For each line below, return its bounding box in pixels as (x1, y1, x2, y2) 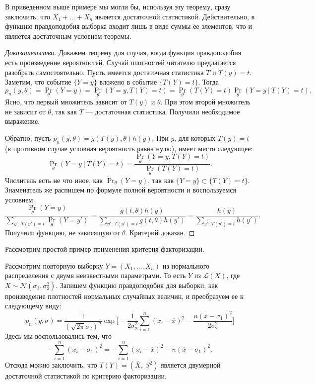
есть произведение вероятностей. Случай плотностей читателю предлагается (5, 57, 236, 67)
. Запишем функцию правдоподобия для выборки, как (56, 280, 218, 290)
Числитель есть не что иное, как (5, 175, 103, 185)
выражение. (5, 116, 40, 126)
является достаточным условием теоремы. (5, 30, 131, 41)
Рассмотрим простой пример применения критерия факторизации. (5, 244, 204, 254)
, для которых (174, 132, 216, 143)
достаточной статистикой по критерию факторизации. (5, 371, 167, 381)
